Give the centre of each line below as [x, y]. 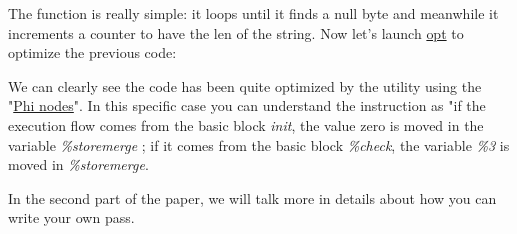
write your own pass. [71, 217]
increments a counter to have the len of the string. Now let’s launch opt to [236, 32]
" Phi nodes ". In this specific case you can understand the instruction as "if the [247, 105]
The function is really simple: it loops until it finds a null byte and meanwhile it [253, 13]
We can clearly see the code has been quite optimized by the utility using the [245, 85]
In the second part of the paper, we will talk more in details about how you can [252, 197]
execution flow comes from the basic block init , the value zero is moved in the [246, 124]
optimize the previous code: [92, 52]
